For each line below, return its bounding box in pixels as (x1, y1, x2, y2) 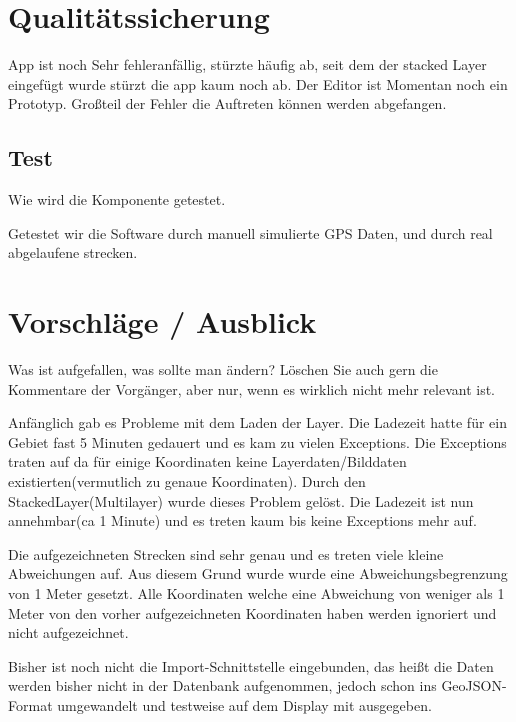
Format (8, 694, 53, 715)
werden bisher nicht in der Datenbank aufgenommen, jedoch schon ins (8, 675, 437, 696)
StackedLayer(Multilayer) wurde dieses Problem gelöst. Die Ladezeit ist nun (8, 490, 474, 511)
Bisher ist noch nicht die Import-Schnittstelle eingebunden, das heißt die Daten (8, 655, 494, 676)
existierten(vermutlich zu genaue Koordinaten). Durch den (8, 470, 366, 491)
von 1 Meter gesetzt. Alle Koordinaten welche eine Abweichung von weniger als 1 (8, 582, 505, 603)
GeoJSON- (441, 675, 507, 696)
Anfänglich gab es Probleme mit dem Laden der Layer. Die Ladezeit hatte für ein (8, 412, 507, 433)
